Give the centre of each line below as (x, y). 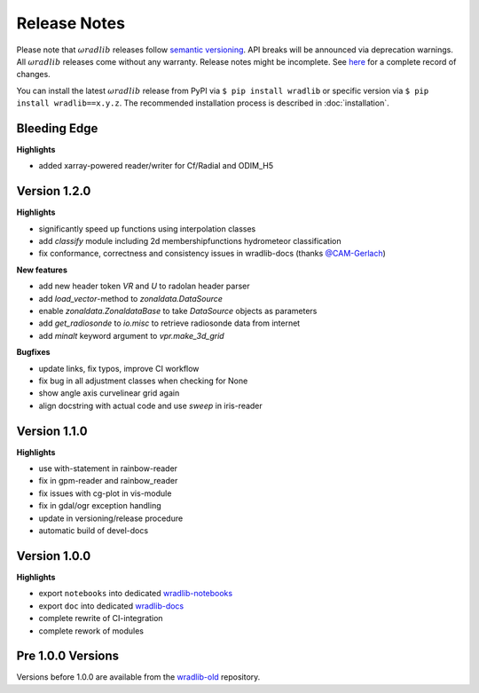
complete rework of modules (91, 631)
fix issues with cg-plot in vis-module (105, 493)
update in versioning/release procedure (111, 518)
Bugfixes (33, 352)
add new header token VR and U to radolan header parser (144, 286)
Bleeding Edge (57, 128)
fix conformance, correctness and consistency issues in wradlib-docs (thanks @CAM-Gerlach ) (212, 254)
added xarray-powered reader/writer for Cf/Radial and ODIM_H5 (156, 166)
